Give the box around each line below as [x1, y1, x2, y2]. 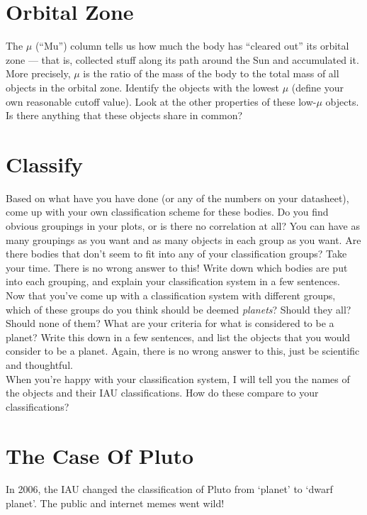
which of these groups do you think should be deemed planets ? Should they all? [6, 301, 351, 316]
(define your [291, 79, 344, 94]
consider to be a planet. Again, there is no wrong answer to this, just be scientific [6, 343, 360, 358]
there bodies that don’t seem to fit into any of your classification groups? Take [6, 246, 347, 261]
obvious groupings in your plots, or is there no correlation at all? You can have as [6, 218, 360, 233]
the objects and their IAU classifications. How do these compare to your [6, 385, 319, 400]
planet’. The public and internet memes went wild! [6, 496, 225, 511]
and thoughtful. [6, 357, 73, 372]
